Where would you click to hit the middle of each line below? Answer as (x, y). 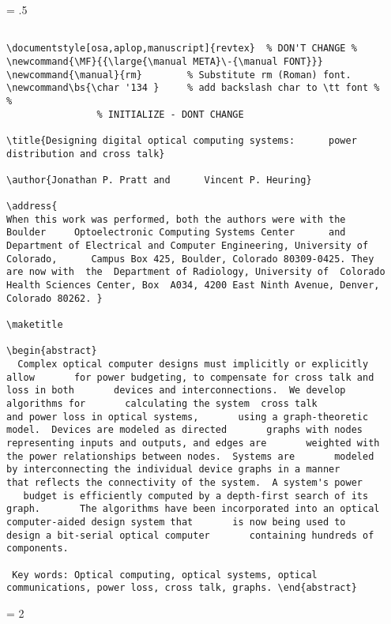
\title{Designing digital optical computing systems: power (182, 140)
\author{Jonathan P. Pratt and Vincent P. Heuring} (159, 180)
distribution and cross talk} (86, 154)
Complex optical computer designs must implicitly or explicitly (193, 364)
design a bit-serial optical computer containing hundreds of (190, 535)
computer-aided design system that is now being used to (176, 522)
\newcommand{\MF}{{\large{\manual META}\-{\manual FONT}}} (165, 61)
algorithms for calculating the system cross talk (162, 403)
